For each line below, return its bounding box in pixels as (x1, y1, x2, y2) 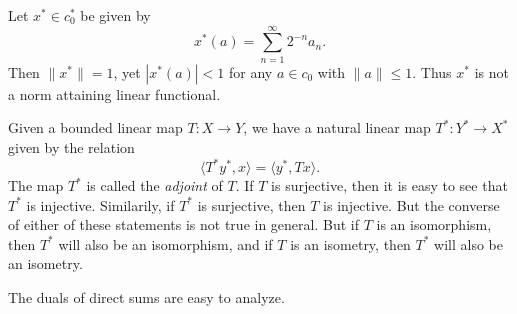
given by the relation (8, 136, 135, 157)
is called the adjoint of (86, 175, 223, 195)
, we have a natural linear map (243, 117, 431, 138)
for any (228, 61, 273, 82)
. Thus (412, 61, 452, 82)
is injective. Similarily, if (26, 194, 175, 215)
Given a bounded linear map (8, 117, 183, 138)
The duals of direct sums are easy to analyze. (8, 286, 285, 307)
